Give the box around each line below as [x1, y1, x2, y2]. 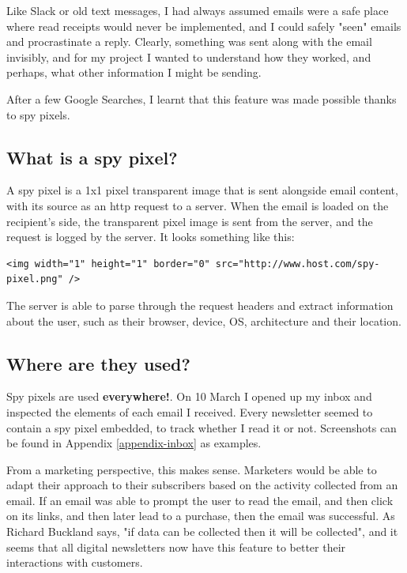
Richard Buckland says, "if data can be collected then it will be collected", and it [6, 523, 398, 540]
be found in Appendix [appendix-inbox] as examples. [6, 435, 262, 451]
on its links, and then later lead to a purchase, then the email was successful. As [6, 507, 395, 524]
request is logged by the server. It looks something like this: [6, 228, 295, 245]
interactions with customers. [6, 554, 143, 571]
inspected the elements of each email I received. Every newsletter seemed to [6, 403, 373, 420]
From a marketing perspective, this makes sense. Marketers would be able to [6, 461, 377, 477]
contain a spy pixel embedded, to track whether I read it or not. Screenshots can [6, 419, 397, 435]
